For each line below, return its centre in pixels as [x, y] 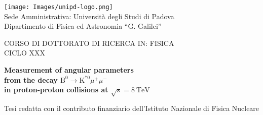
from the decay [31, 79]
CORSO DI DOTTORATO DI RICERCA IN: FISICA [89, 43]
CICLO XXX [25, 53]
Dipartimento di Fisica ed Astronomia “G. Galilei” [83, 26]
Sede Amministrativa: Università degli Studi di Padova [89, 16]
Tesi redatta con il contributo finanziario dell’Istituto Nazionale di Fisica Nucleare [132, 108]
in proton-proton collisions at [56, 90]
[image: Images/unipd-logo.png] [59, 7]
